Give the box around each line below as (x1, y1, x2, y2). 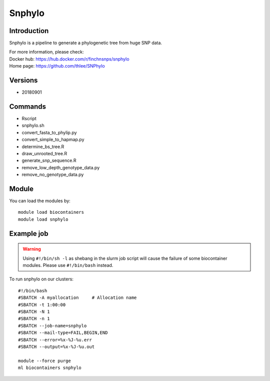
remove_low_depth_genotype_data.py (21, 164, 100, 170)
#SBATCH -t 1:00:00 (18, 302, 66, 307)
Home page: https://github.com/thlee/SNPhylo (9, 63, 105, 69)
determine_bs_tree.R (21, 143, 64, 150)
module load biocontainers (18, 209, 84, 215)
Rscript (21, 116, 37, 122)
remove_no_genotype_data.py (21, 172, 84, 178)
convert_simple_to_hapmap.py (21, 137, 84, 143)
